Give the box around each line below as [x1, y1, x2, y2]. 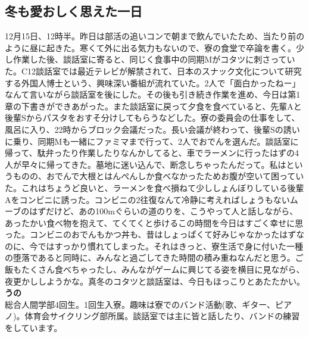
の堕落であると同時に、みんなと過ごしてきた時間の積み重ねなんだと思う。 [5, 251, 295, 264]
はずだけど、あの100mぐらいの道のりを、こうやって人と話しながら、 [29, 205, 298, 217]
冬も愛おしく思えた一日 [5, 2, 142, 20]
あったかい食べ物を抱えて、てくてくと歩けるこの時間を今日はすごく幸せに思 [5, 216, 304, 229]
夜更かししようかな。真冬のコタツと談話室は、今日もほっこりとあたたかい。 [5, 274, 305, 287]
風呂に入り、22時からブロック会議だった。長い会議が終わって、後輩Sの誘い [5, 123, 300, 135]
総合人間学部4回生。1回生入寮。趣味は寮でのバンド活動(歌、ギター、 [5, 298, 276, 310]
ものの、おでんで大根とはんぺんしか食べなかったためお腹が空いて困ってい [13, 170, 304, 182]
